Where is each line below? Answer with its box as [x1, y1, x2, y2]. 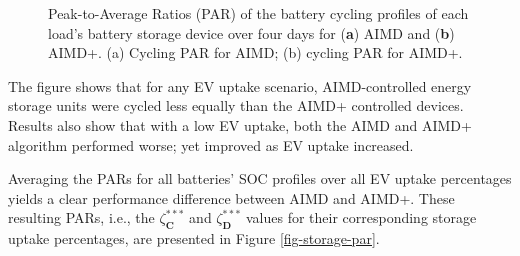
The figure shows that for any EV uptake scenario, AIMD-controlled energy [8, 75, 472, 96]
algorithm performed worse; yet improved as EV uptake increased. [8, 134, 414, 155]
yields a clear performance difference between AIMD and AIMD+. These [8, 187, 455, 208]
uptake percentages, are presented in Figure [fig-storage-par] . [8, 228, 380, 249]
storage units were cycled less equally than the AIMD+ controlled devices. [8, 95, 464, 116]
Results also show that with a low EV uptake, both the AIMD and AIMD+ [8, 114, 472, 135]
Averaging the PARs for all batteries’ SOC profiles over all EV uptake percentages [8, 168, 512, 189]
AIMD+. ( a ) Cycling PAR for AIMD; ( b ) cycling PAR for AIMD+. [48, 42, 463, 63]
